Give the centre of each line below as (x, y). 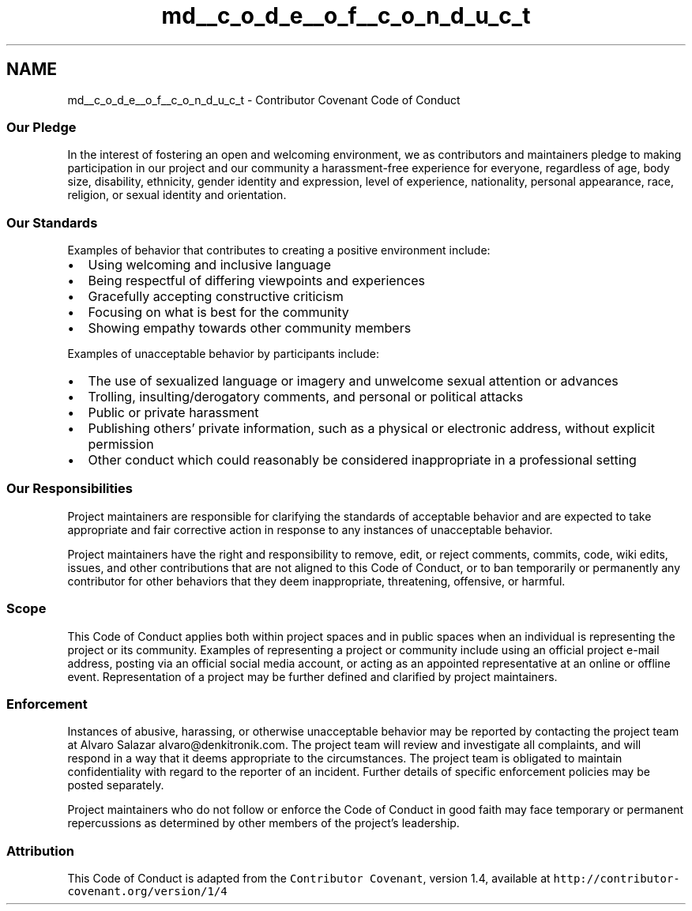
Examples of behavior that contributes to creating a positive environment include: (279, 250)
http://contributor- (617, 879)
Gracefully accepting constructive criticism (216, 297)
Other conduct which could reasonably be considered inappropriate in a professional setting (362, 460)
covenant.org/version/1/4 (147, 892)
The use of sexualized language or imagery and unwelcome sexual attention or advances (353, 381)
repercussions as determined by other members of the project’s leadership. (263, 823)
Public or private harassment (173, 413)
